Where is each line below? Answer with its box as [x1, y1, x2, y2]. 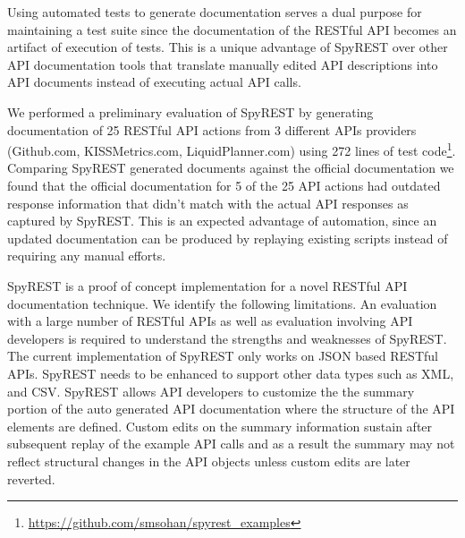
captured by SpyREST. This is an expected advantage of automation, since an [7, 211, 437, 230]
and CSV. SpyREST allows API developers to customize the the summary [7, 381, 415, 400]
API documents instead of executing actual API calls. [7, 73, 301, 91]
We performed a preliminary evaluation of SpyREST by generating [7, 102, 374, 121]
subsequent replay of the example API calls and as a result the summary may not [7, 434, 455, 453]
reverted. [7, 469, 55, 488]
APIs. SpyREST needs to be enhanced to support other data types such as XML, [7, 363, 454, 382]
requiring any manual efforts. [7, 246, 166, 265]
